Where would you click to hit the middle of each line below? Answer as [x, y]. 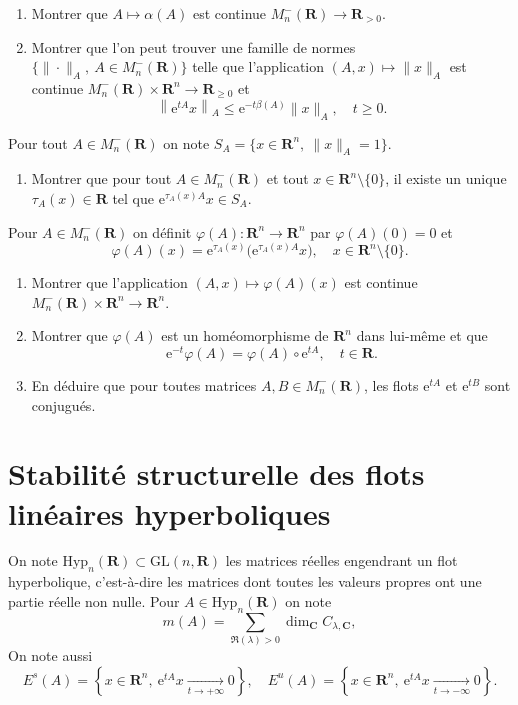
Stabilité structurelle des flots [216, 473]
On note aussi [50, 654]
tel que [133, 197]
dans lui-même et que [422, 335]
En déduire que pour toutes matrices [144, 384]
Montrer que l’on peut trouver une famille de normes [193, 46]
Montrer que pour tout [101, 178]
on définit [162, 231]
